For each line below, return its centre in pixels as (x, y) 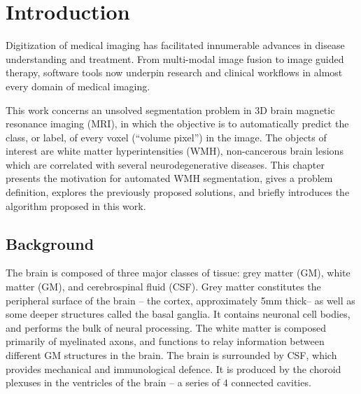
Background (50, 243)
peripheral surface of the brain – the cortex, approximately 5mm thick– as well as (180, 300)
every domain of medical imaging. (78, 86)
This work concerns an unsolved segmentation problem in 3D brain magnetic (170, 110)
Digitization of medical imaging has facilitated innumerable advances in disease (175, 45)
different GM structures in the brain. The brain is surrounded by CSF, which (171, 355)
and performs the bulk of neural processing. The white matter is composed (166, 327)
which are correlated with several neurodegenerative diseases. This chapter (165, 164)
